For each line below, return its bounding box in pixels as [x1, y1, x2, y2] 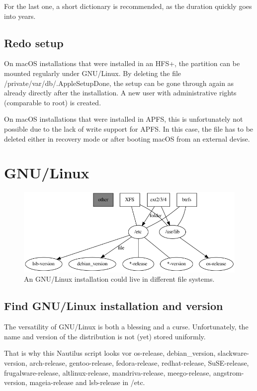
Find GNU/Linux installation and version [4, 298, 223, 313]
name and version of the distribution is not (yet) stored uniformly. [4, 331, 206, 341]
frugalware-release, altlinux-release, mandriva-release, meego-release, [4, 367, 211, 378]
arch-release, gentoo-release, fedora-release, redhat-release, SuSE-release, [29, 357, 249, 368]
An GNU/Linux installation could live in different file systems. [24, 274, 215, 284]
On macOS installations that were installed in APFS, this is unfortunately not [4, 114, 243, 124]
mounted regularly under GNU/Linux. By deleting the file [4, 68, 181, 78]
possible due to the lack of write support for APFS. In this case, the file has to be [4, 123, 254, 134]
